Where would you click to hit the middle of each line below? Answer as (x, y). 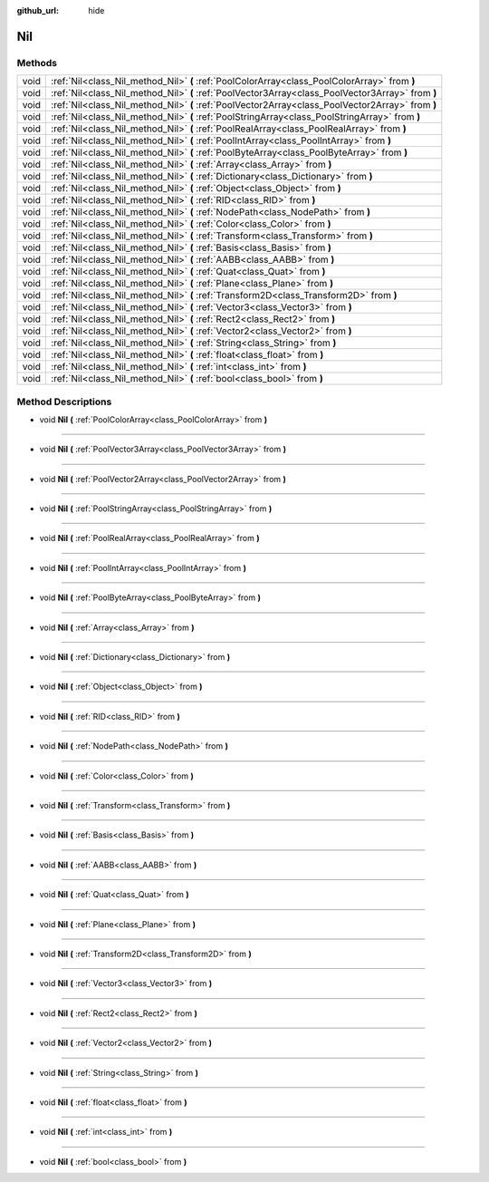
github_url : (38, 10)
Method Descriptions (64, 402)
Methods (37, 63)
